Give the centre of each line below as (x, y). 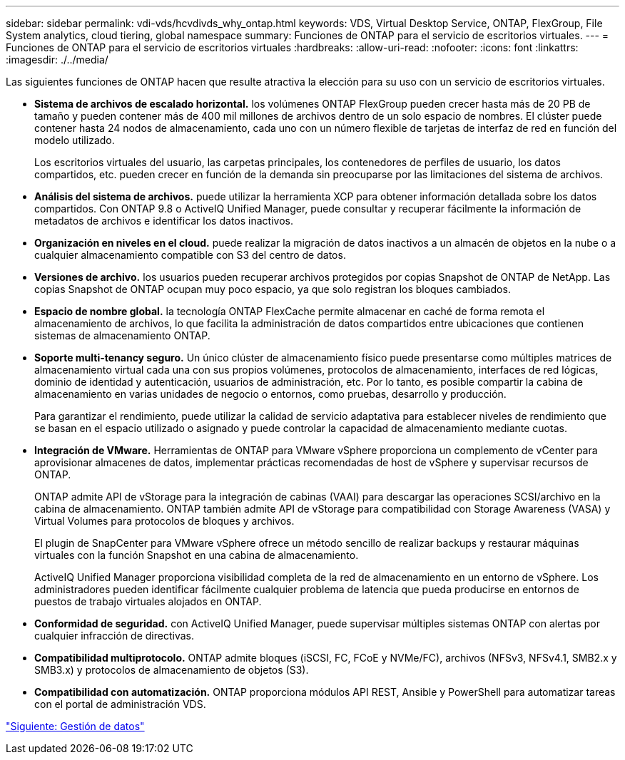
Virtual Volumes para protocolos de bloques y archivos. (164, 521)
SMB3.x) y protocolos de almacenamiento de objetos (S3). (172, 670)
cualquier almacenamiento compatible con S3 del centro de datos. (190, 255)
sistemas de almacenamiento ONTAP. (122, 335)
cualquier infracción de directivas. (114, 636)
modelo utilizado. (75, 140)
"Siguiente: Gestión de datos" (75, 726)
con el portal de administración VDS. (120, 704)
